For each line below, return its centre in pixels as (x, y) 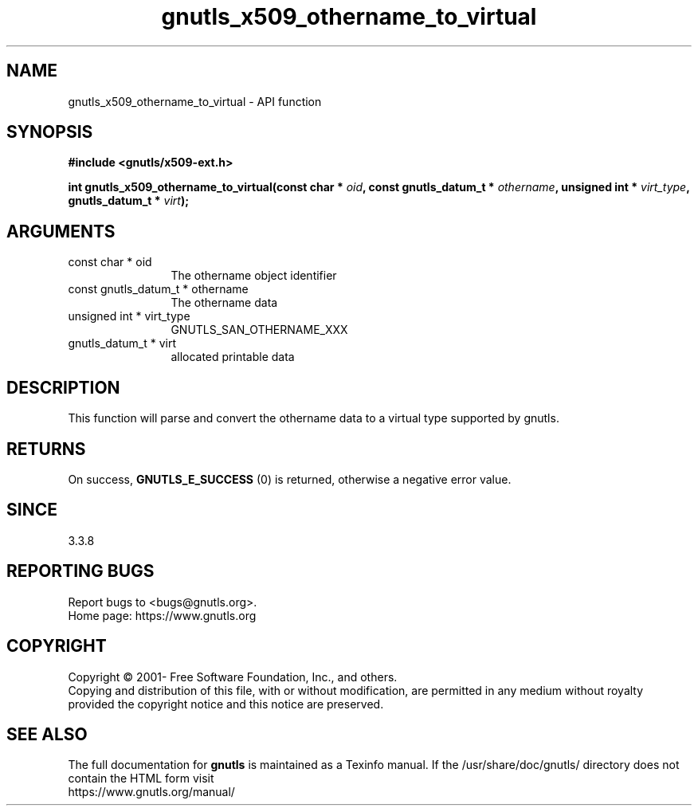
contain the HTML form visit (141, 779)
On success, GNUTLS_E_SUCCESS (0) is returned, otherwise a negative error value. (290, 479)
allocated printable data (233, 357)
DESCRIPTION (63, 387)
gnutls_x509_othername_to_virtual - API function (195, 101)
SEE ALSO (47, 734)
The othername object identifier (254, 276)
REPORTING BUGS (80, 571)
